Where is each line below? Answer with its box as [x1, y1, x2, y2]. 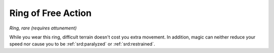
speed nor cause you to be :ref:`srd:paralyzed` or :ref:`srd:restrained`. [9, 41, 155, 47]
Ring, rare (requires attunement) [9, 25, 77, 31]
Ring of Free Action [9, 7, 92, 18]
